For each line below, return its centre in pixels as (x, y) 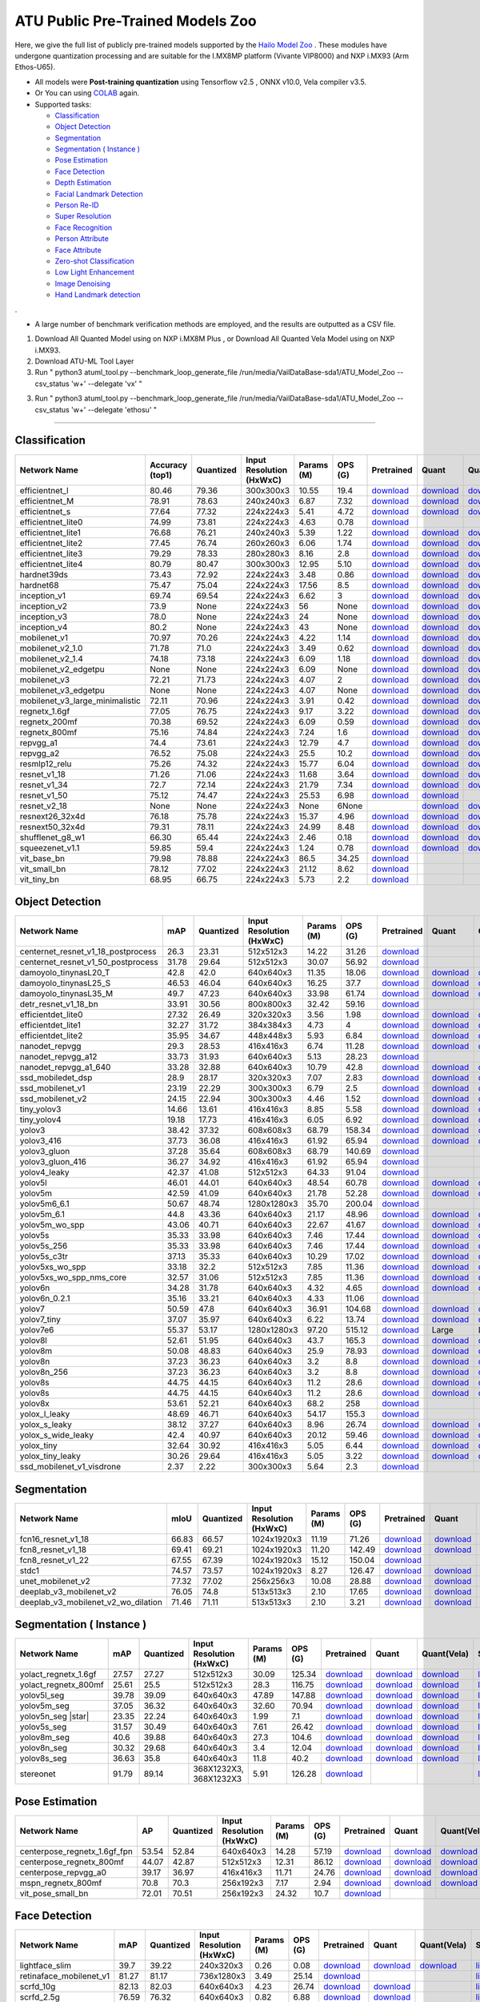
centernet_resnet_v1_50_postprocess (89, 963)
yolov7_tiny (40, 1320)
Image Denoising (83, 283)
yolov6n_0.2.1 (45, 1299)
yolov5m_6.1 (42, 1215)
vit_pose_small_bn (54, 1893)
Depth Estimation (83, 183)
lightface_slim (46, 1966)
